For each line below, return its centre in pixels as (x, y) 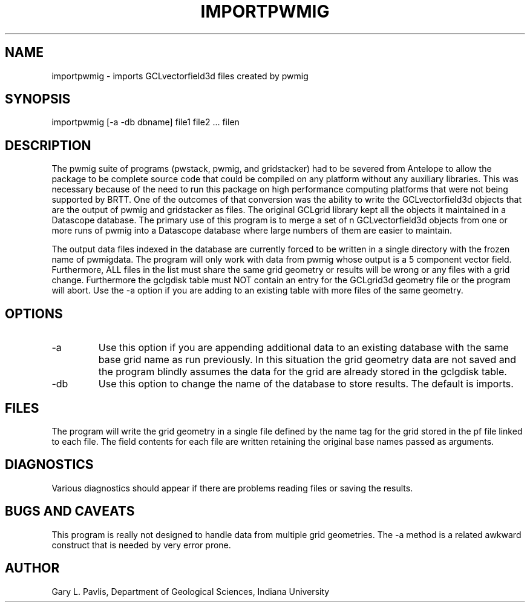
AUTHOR (32, 568)
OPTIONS (34, 313)
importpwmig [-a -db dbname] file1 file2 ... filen (146, 122)
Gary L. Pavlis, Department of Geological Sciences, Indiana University (191, 591)
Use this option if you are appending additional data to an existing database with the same (303, 348)
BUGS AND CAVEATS (70, 511)
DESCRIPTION (48, 145)
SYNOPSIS (38, 99)
